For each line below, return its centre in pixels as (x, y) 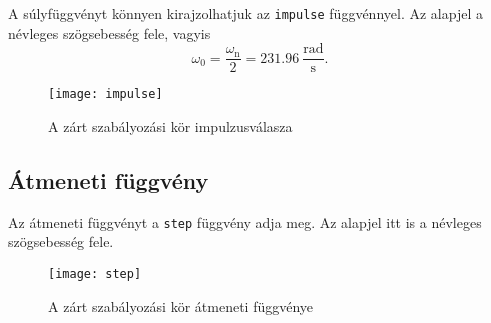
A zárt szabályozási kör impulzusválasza (170, 125)
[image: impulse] (105, 94)
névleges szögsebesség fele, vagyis (109, 32)
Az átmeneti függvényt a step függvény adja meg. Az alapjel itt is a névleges (245, 221)
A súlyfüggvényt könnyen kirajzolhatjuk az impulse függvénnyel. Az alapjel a (245, 13)
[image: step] (95, 274)
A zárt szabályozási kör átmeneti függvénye (181, 305)
